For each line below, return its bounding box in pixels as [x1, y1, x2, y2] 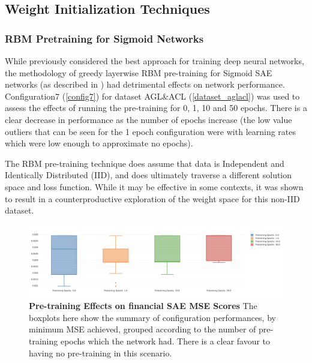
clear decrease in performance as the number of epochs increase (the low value [5, 113, 292, 125]
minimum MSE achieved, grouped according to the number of [29, 323, 256, 335]
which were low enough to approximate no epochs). [5, 137, 193, 149]
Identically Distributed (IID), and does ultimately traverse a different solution [5, 169, 292, 181]
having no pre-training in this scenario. [29, 346, 172, 359]
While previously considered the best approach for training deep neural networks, [5, 55, 304, 67]
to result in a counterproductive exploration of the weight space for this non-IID [5, 192, 300, 205]
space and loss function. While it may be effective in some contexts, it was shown [5, 180, 304, 193]
